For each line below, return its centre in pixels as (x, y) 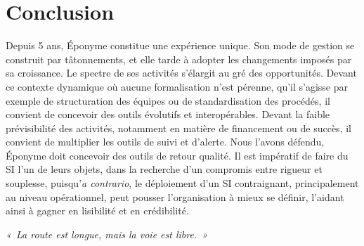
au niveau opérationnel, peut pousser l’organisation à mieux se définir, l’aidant (175, 196)
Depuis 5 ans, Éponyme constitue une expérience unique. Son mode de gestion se (180, 45)
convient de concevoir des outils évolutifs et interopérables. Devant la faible (168, 114)
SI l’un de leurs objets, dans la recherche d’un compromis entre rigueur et (164, 169)
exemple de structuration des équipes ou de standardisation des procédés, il (168, 100)
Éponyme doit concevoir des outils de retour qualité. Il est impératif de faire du (177, 155)
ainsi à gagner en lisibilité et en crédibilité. (97, 211)
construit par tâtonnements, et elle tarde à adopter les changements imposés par (179, 59)
